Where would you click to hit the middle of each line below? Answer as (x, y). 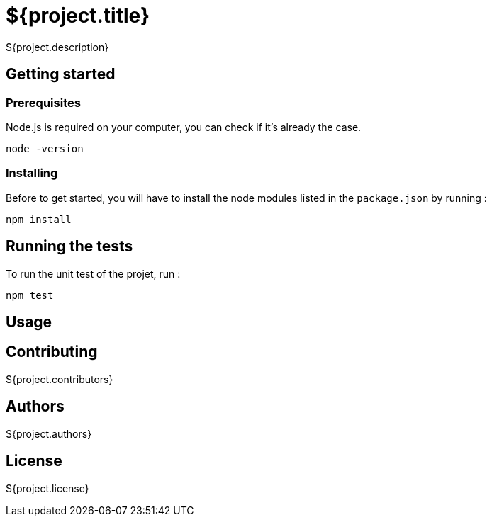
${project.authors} (49, 433)
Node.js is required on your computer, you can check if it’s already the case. (184, 127)
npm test (30, 295)
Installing (32, 173)
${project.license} (47, 488)
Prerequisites (43, 102)
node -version (45, 148)
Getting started (61, 74)
